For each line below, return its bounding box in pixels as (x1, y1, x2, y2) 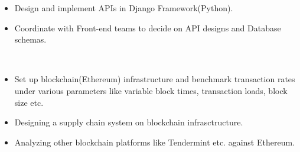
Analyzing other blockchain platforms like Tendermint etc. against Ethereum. (14, 135, 295, 148)
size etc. (14, 96, 44, 108)
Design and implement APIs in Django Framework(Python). (14, 2, 233, 14)
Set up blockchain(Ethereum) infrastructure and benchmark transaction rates (14, 73, 295, 85)
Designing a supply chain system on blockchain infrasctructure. (14, 116, 243, 128)
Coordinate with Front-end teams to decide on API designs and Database (14, 21, 281, 34)
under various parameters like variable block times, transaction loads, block (14, 84, 288, 96)
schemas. (14, 33, 47, 46)
